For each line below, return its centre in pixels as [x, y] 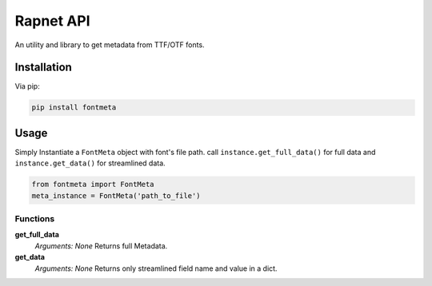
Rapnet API [53, 21]
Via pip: [27, 86]
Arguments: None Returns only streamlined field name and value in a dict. [156, 268]
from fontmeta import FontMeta [93, 185]
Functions [35, 219]
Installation [43, 68]
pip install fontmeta [74, 107]
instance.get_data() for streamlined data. [90, 163]
